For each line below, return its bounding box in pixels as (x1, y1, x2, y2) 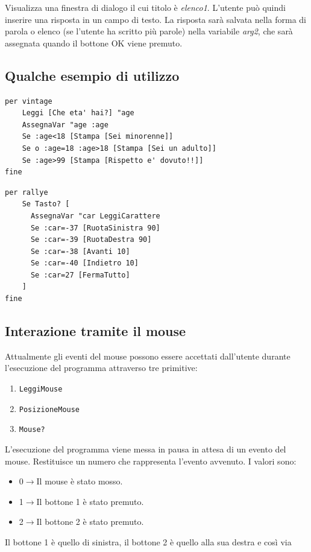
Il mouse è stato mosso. (36, 475, 123, 487)
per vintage (5, 97, 52, 106)
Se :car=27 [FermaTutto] (30, 270, 130, 279)
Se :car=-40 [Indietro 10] (30, 259, 139, 268)
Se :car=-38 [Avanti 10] (30, 247, 130, 256)
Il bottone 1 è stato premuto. (36, 495, 144, 507)
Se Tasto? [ (22, 200, 70, 209)
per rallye (5, 188, 48, 197)
